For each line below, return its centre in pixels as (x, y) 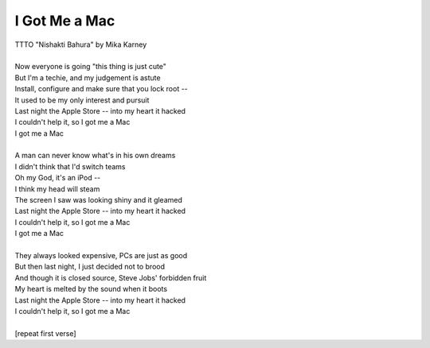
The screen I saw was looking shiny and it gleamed (99, 200)
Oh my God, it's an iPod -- (58, 178)
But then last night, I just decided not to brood (90, 267)
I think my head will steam (57, 189)
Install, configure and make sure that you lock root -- (102, 89)
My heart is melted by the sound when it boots (91, 289)
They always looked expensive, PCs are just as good (101, 255)
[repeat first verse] (45, 333)
